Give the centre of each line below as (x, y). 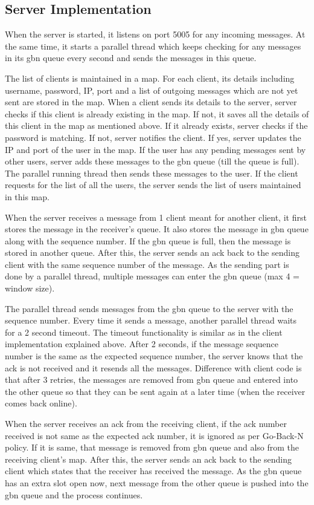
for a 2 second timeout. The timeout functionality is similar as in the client (144, 332)
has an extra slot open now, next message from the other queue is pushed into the (157, 482)
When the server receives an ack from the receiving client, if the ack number (146, 424)
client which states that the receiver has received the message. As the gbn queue (153, 471)
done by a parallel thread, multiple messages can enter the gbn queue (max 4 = (152, 276)
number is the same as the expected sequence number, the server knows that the (154, 356)
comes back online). (41, 403)
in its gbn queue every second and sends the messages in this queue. (131, 58)
